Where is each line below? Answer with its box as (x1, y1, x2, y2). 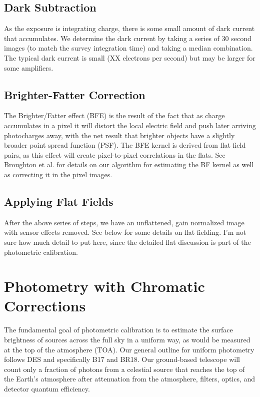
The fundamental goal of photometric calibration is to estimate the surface (4, 324, 233, 335)
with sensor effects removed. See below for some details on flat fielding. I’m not (4, 227, 246, 237)
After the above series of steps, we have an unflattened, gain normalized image (4, 217, 244, 227)
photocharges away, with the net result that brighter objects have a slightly (4, 130, 235, 140)
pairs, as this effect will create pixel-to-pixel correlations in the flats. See (4, 149, 225, 160)
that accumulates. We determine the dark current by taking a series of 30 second (4, 33, 251, 43)
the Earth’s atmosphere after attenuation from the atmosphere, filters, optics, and (4, 373, 255, 384)
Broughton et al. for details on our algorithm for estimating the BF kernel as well (4, 159, 254, 170)
